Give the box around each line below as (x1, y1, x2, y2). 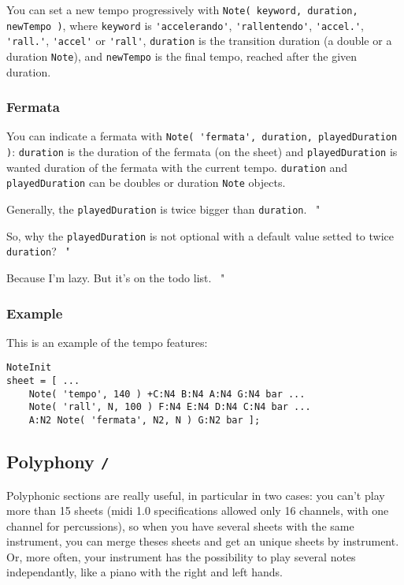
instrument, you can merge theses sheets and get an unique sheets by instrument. (6, 533, 399, 550)
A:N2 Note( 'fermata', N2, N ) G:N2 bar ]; (28, 415, 261, 427)
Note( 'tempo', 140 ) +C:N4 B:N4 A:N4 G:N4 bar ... (28, 388, 306, 400)
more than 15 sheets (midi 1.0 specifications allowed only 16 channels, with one (6, 502, 389, 519)
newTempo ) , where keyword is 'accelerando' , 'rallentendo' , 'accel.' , (6, 17, 364, 33)
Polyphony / (6, 449, 109, 474)
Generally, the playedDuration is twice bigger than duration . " (6, 201, 321, 218)
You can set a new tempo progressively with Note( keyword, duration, (6, 2, 358, 17)
